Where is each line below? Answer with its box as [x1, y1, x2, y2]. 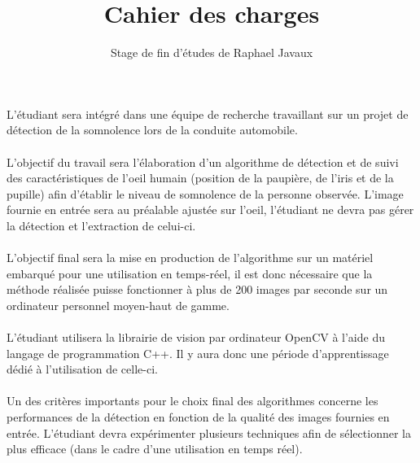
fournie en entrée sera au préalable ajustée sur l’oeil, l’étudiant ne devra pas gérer [7, 201, 414, 218]
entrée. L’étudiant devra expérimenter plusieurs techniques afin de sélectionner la [7, 424, 411, 441]
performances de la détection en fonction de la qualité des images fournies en [7, 408, 390, 425]
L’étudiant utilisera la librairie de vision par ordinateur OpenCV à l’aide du [7, 329, 385, 346]
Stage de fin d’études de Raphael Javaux [110, 44, 313, 61]
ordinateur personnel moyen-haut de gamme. [7, 296, 230, 313]
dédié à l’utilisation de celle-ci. [7, 360, 158, 378]
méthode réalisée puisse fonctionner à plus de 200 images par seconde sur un [7, 281, 388, 298]
